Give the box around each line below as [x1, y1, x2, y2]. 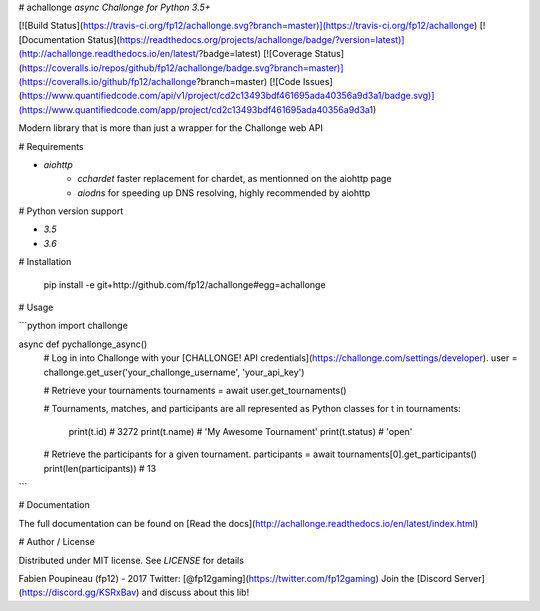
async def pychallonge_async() [18, 338, 148, 350]
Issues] [302, 75, 334, 87]
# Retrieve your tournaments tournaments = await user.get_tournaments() [43, 384, 347, 396]
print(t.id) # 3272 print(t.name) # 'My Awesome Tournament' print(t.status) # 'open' [68, 425, 413, 437]
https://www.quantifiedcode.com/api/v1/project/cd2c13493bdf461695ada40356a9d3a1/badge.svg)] [21, 90, 435, 102]
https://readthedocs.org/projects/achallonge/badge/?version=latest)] [119, 33, 405, 45]
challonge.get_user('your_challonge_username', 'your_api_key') [43, 366, 305, 378]
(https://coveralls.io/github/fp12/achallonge [18, 75, 197, 87]
